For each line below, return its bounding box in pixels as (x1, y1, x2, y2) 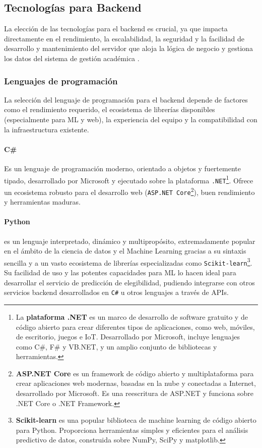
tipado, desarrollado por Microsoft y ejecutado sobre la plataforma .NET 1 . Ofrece (4, 173, 253, 185)
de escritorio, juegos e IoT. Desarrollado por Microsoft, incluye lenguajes (16, 331, 240, 342)
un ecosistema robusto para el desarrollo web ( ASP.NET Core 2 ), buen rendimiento (4, 185, 255, 197)
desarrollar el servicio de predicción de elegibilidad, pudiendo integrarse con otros (4, 277, 255, 287)
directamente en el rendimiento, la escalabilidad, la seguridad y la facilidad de (4, 33, 245, 43)
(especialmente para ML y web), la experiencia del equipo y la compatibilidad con (4, 114, 257, 124)
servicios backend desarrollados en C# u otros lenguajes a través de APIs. (4, 287, 229, 297)
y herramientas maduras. (4, 196, 81, 207)
